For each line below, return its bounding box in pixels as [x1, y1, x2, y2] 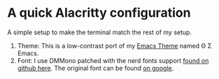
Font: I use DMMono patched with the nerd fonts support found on [17, 56, 209, 64]
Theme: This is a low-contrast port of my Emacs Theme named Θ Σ [17, 41, 212, 50]
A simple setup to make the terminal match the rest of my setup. [7, 28, 192, 36]
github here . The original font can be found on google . [17, 64, 174, 72]
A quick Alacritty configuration [7, 5, 191, 21]
